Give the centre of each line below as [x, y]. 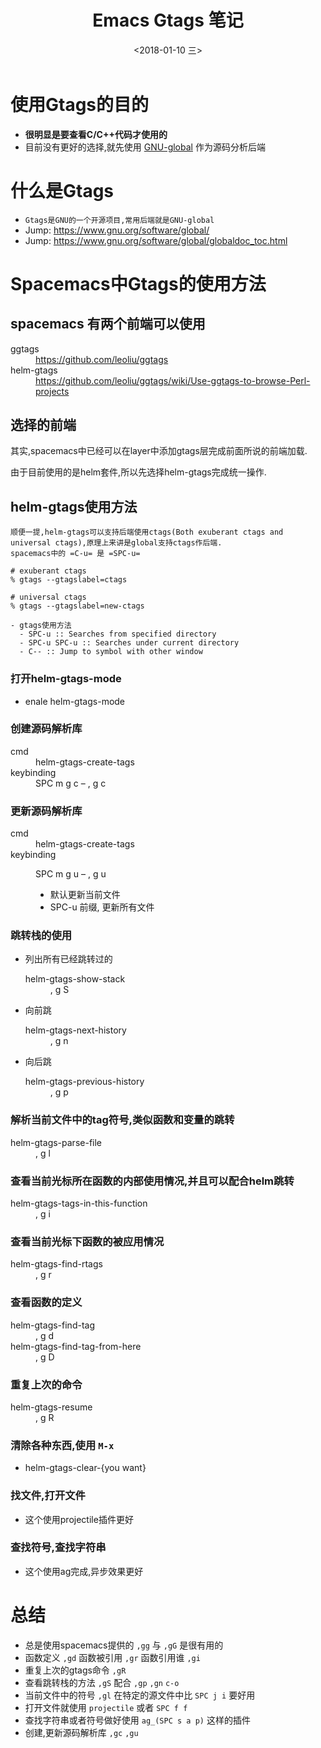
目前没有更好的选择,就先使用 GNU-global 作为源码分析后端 [145, 147]
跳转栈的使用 [41, 936]
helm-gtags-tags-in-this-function [79, 1203]
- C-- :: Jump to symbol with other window [111, 652]
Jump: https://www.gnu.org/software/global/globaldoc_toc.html [156, 240]
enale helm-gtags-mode [75, 701]
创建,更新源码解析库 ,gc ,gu [81, 1732]
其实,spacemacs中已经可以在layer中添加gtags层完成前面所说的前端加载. [159, 451]
